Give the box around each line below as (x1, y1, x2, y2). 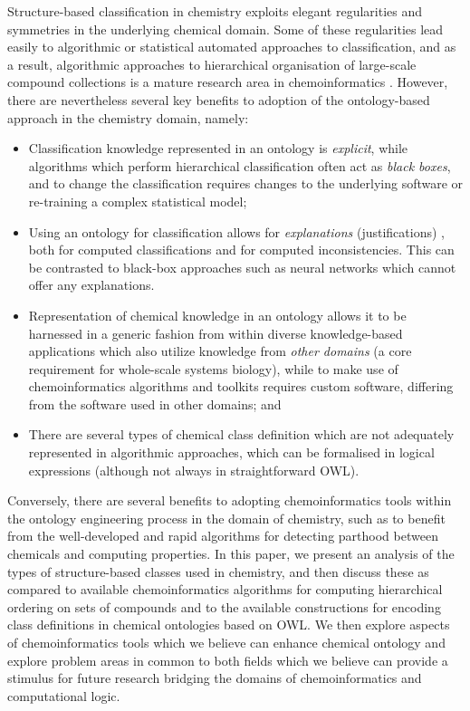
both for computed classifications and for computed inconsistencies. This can (28, 240, 455, 259)
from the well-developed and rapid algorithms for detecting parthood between (7, 526, 438, 545)
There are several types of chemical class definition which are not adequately (28, 425, 455, 444)
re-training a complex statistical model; (28, 191, 247, 210)
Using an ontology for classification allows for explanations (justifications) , (28, 222, 445, 241)
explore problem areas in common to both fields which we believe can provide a (7, 650, 448, 669)
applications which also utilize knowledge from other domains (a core (28, 341, 412, 360)
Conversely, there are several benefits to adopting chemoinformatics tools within (7, 491, 452, 510)
